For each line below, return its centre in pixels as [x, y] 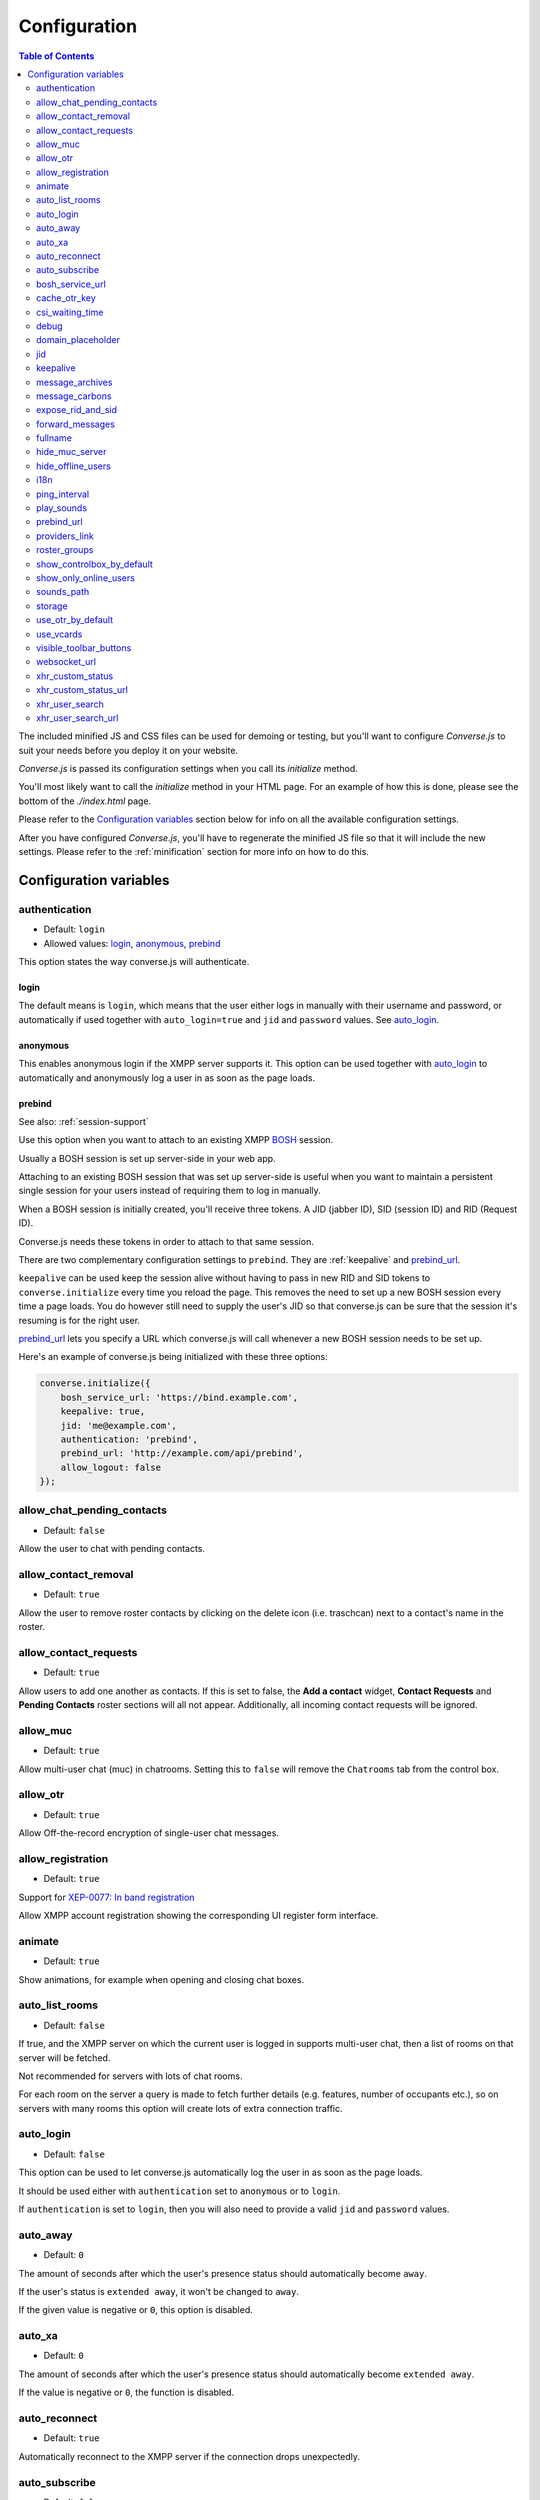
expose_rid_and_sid [77, 410]
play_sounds [62, 508]
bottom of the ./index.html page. [85, 801]
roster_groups [65, 550]
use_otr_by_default [75, 620]
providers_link [65, 536]
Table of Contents [56, 56]
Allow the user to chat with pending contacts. [111, 1549]
